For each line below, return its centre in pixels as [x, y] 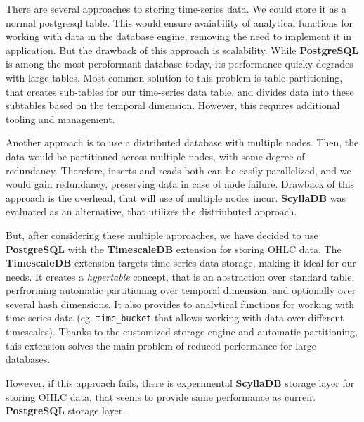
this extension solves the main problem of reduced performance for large [161, 345]
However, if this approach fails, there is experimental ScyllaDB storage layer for [180, 382]
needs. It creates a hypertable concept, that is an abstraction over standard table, [180, 276]
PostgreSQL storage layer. [66, 410]
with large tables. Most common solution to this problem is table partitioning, [174, 77]
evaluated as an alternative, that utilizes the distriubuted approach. [151, 211]
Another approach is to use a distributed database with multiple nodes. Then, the [182, 142]
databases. [28, 359]
